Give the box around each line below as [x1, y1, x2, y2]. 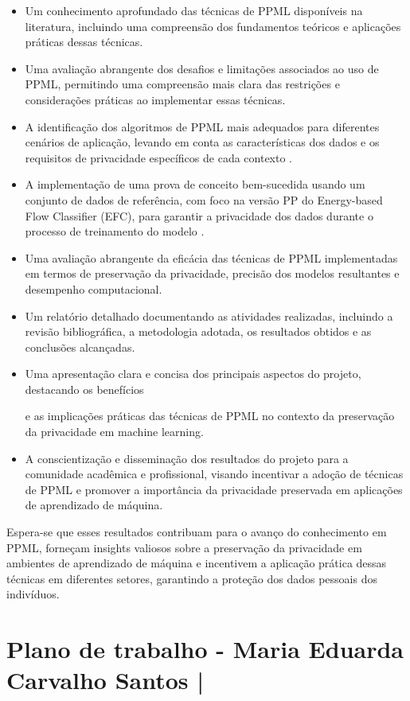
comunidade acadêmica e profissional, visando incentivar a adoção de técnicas [25, 465, 404, 482]
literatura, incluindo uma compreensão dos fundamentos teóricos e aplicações [25, 18, 401, 34]
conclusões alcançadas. [25, 338, 135, 355]
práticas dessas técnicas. [25, 33, 143, 50]
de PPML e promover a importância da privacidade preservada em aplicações [25, 481, 403, 497]
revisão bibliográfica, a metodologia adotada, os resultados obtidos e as [25, 323, 372, 340]
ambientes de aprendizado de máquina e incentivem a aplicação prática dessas [6, 555, 387, 571]
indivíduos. [6, 586, 60, 602]
